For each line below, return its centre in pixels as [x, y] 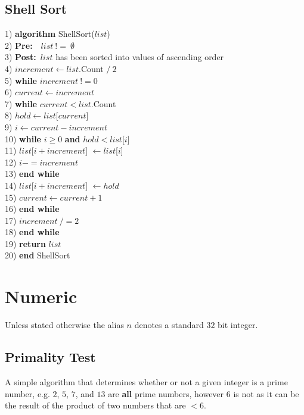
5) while [21, 80]
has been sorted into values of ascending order [140, 57]
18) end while [32, 232]
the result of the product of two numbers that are [95, 405]
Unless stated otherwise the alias [64, 325]
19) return [25, 243]
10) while [23, 138]
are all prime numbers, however [166, 393]
